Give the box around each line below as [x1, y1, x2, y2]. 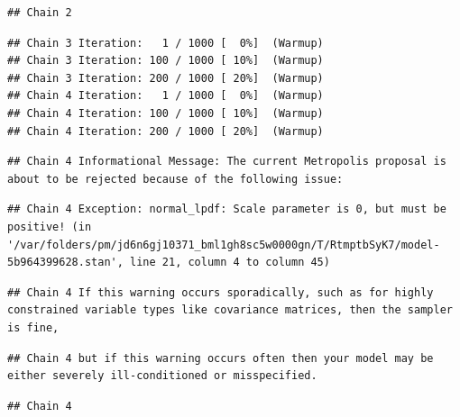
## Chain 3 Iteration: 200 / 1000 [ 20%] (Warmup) [7, 71, 324, 85]
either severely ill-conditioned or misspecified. [7, 369, 317, 383]
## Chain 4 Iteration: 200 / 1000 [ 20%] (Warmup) [7, 124, 324, 138]
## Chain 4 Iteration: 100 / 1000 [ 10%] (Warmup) [7, 106, 324, 120]
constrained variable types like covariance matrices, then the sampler [7, 304, 453, 317]
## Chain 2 [7, 6, 72, 19]
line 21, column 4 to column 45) [130, 256, 330, 269]
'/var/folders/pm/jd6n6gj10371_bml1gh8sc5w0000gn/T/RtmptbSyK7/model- [7, 238, 440, 251]
